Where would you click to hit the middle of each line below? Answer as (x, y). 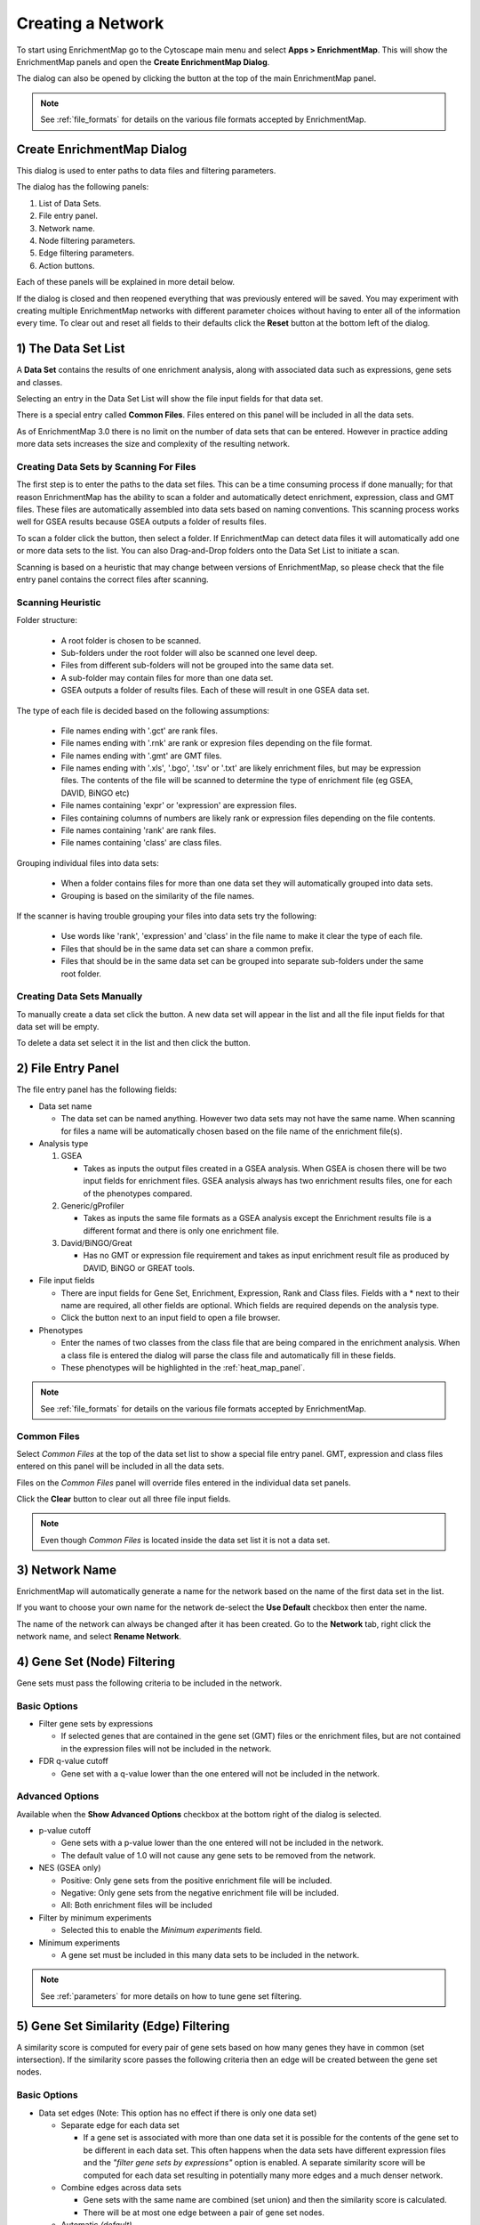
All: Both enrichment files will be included (136, 1905)
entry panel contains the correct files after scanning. (112, 579)
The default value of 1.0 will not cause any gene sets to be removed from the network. (219, 1855)
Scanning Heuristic (59, 603)
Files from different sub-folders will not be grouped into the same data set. (197, 665)
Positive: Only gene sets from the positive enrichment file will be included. (196, 1880)
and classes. (40, 382)
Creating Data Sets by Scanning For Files (106, 466)
